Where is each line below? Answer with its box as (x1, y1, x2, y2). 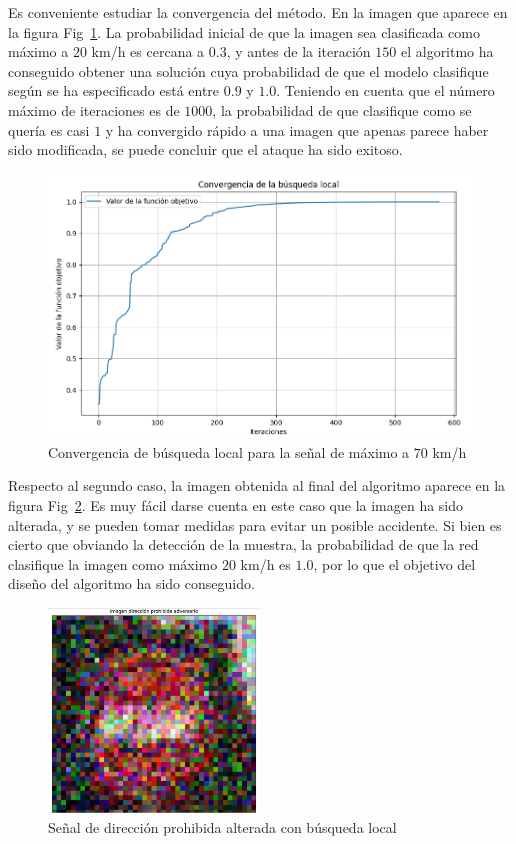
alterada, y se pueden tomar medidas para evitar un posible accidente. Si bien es (8, 514, 502, 535)
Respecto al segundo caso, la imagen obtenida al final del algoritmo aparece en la (8, 475, 506, 496)
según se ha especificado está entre (8, 80, 220, 101)
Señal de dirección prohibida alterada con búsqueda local (48, 816, 397, 837)
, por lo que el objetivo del (313, 553, 476, 574)
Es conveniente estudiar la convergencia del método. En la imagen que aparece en (8, 2, 508, 22)
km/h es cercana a (91, 41, 205, 62)
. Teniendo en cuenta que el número (276, 80, 495, 101)
